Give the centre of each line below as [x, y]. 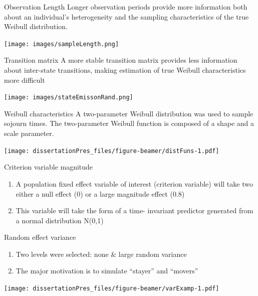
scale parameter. [29, 133]
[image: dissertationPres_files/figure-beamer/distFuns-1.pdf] [112, 151]
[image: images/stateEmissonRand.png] [69, 98]
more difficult [25, 80]
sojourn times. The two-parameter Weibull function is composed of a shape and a [129, 123]
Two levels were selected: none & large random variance [101, 254]
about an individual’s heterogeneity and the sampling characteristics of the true [126, 16]
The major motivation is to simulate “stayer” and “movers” [107, 271]
